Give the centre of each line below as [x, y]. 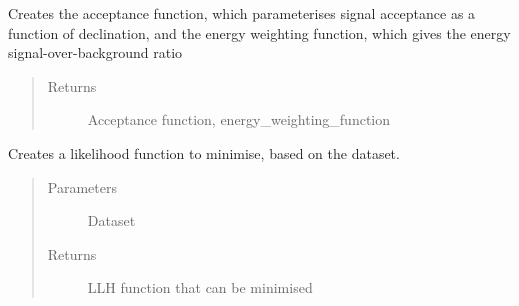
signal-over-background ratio [95, 52]
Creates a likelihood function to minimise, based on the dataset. [204, 152]
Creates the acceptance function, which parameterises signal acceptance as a [242, 13]
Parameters [82, 186]
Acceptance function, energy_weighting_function [239, 119]
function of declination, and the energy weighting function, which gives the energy [259, 32]
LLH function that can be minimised [200, 287]
